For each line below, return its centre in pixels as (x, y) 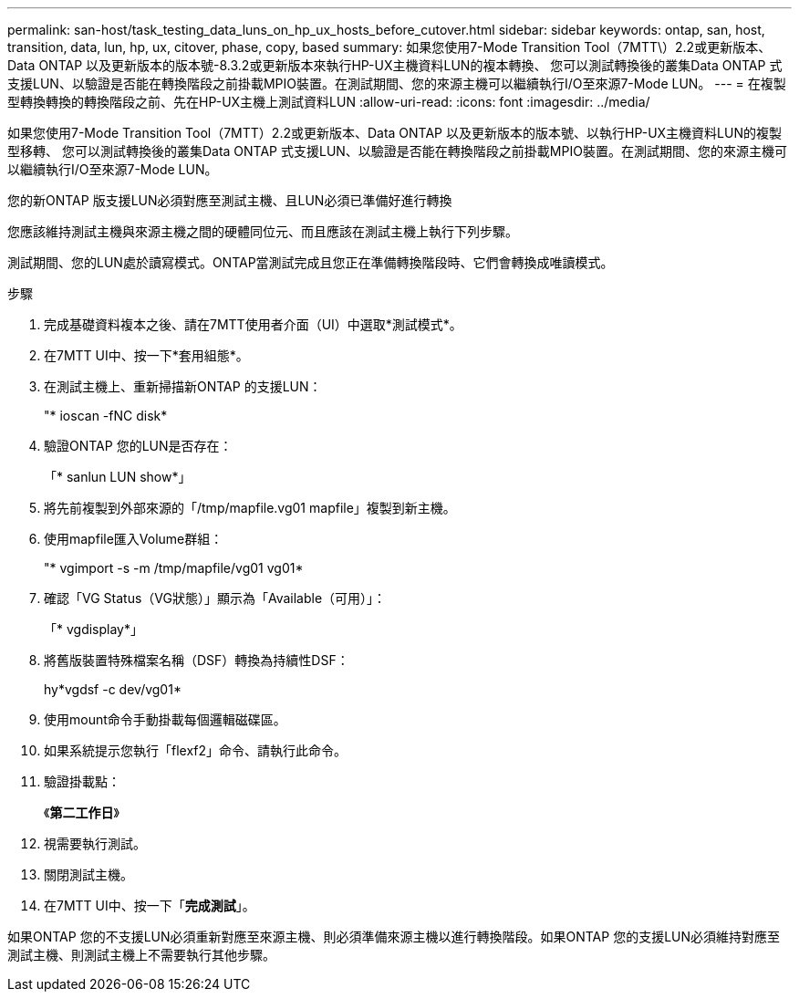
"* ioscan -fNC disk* (106, 416)
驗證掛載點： (82, 781)
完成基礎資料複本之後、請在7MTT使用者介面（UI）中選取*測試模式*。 (253, 324)
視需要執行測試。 (95, 843)
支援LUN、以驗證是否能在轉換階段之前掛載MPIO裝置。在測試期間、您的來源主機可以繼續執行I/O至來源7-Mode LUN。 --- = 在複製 (397, 83)
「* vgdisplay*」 (93, 629)
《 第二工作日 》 (82, 812)
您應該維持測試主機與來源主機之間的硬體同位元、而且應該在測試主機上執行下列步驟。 (263, 231)
